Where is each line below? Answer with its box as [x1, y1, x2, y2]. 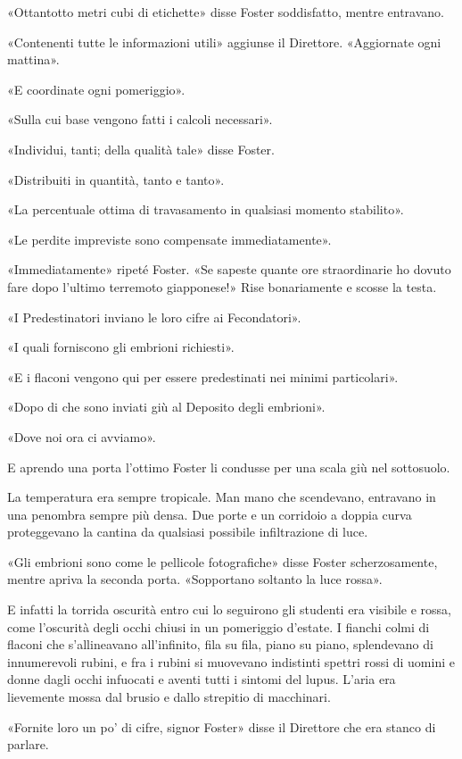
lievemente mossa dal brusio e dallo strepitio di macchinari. [7, 688, 331, 706]
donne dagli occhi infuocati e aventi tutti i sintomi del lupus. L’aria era [7, 670, 396, 688]
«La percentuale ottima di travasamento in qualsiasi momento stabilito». [7, 200, 404, 219]
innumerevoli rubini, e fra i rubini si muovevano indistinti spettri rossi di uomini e [7, 652, 455, 671]
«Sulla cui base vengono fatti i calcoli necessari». [7, 110, 273, 129]
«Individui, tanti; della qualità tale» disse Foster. [7, 139, 275, 158]
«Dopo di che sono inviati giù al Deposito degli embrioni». [7, 397, 326, 416]
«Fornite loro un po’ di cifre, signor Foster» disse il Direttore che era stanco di [7, 717, 436, 736]
